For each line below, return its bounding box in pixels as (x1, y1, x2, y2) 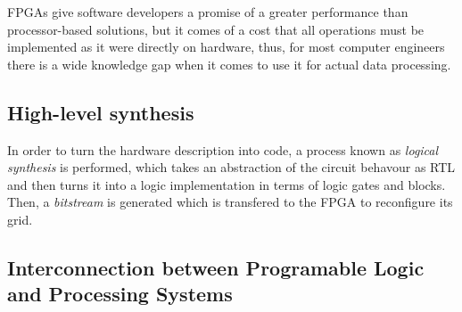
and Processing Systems (7, 280, 233, 308)
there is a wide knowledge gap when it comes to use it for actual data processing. (7, 54, 451, 73)
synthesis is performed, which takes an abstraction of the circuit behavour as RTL (7, 158, 456, 177)
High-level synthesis (7, 98, 194, 126)
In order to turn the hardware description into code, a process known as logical (7, 140, 439, 159)
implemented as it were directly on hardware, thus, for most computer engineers (7, 37, 445, 56)
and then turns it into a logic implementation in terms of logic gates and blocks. (7, 175, 446, 193)
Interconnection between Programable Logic (7, 253, 425, 281)
